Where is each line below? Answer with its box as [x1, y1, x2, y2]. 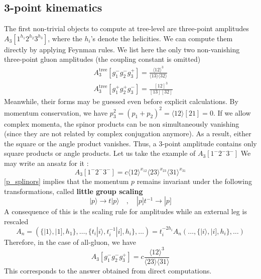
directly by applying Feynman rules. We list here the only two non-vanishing [4, 44, 240, 54]
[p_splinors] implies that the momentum [4, 175, 129, 186]
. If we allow [213, 107, 251, 118]
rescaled [4, 216, 29, 226]
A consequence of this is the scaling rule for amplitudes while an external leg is [4, 206, 247, 217]
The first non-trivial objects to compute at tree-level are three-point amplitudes [4, 23, 249, 34]
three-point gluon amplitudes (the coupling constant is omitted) [4, 54, 201, 64]
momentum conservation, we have [4, 107, 108, 118]
